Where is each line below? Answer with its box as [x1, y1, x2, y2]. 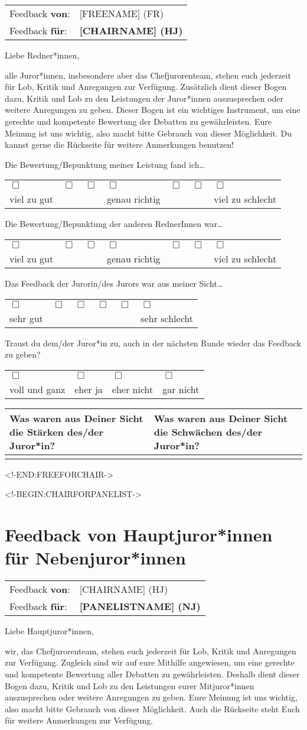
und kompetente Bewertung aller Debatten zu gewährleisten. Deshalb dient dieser [5, 668, 300, 680]
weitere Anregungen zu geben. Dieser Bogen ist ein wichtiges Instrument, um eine [5, 103, 301, 116]
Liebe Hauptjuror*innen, [5, 625, 94, 637]
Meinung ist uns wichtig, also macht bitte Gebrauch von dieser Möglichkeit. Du [5, 126, 292, 139]
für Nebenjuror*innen [5, 546, 186, 570]
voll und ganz [9, 382, 66, 396]
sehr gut [9, 311, 44, 325]
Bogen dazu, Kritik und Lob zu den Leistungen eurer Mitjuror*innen [5, 679, 254, 692]
